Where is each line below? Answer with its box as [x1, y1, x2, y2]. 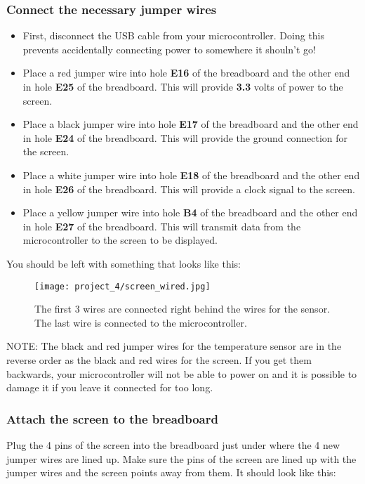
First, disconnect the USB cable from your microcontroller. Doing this [22, 28, 325, 43]
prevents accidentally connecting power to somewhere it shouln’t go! [22, 41, 317, 56]
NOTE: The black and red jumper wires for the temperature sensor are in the [6, 339, 342, 353]
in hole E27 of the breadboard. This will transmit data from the [22, 218, 301, 233]
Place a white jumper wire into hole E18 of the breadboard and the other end [22, 167, 360, 182]
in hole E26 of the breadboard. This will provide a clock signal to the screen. [22, 181, 355, 196]
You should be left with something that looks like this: [6, 256, 241, 270]
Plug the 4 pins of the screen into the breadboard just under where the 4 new [6, 437, 340, 452]
